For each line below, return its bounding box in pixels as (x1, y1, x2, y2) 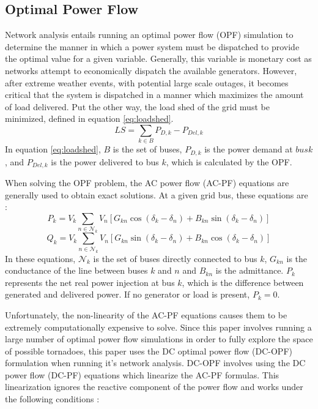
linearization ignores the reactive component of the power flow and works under (5, 380, 303, 393)
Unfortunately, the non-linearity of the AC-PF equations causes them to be (5, 308, 287, 321)
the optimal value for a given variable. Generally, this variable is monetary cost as (5, 52, 312, 65)
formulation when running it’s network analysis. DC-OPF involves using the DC (5, 356, 306, 369)
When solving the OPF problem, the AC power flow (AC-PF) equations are (5, 176, 289, 189)
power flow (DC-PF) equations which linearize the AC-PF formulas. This (5, 368, 279, 381)
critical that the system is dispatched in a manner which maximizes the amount (5, 88, 304, 101)
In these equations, (5, 252, 76, 265)
